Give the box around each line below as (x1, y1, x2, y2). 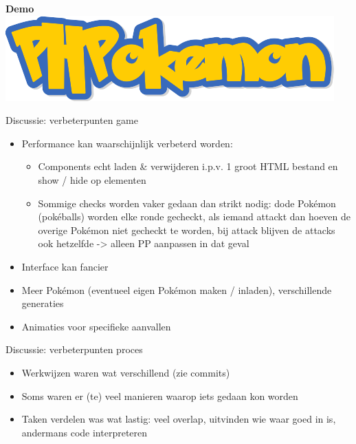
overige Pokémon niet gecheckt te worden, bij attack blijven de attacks (38, 222, 335, 237)
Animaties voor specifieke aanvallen (21, 319, 171, 333)
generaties (21, 296, 64, 310)
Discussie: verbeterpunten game (5, 113, 138, 127)
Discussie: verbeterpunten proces (5, 342, 143, 357)
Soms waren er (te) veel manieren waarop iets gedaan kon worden (21, 388, 298, 403)
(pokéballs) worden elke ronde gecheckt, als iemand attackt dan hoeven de (38, 209, 351, 224)
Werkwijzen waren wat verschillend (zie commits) (21, 365, 230, 379)
